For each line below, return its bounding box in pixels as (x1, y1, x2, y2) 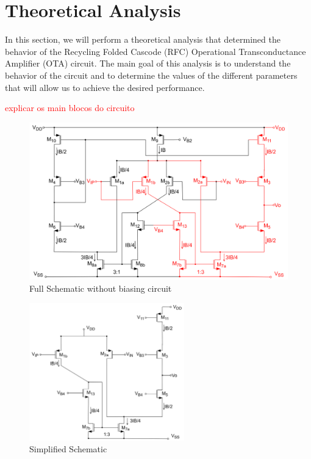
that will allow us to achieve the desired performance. (5, 81, 205, 93)
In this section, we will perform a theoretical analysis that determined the (5, 33, 281, 46)
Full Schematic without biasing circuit (29, 281, 172, 294)
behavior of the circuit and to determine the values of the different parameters (5, 68, 298, 81)
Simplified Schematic (29, 443, 107, 455)
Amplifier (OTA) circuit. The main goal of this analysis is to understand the (5, 57, 291, 70)
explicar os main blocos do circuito (5, 101, 135, 114)
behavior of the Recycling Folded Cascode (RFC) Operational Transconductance (5, 45, 306, 57)
